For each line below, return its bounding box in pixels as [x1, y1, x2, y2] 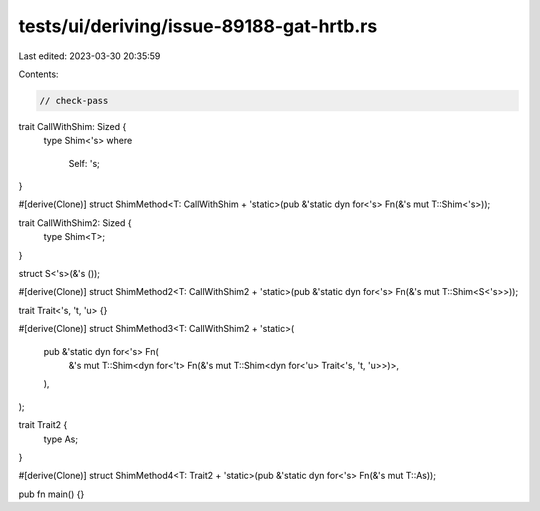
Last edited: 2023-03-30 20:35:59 [18, 50, 161, 62]
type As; [43, 433, 79, 445]
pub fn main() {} [18, 488, 85, 500]
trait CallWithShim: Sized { [18, 120, 127, 132]
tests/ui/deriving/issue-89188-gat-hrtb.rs [18, 15, 378, 37]
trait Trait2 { [18, 419, 68, 431]
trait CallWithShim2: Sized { [18, 216, 132, 229]
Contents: [18, 68, 59, 80]
